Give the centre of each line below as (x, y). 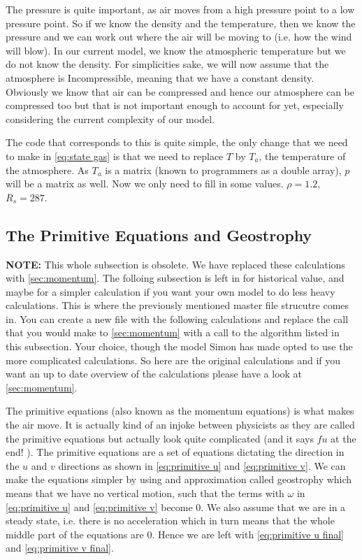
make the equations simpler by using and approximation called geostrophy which (179, 479)
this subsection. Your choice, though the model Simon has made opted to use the (179, 346)
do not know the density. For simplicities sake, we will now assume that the (167, 64)
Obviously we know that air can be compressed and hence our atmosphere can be (180, 91)
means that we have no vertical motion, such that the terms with (145, 493)
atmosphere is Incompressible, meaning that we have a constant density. (160, 77)
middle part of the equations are (75, 534)
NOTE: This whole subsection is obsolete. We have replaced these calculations (175, 264)
